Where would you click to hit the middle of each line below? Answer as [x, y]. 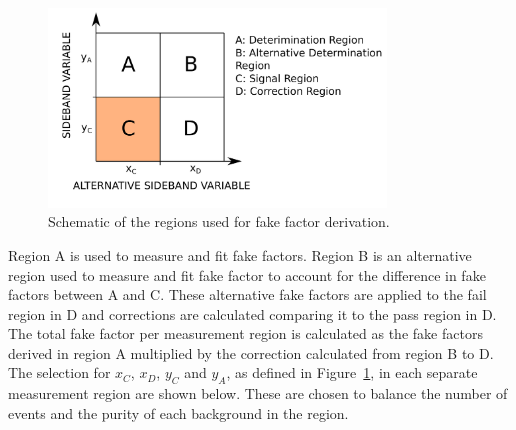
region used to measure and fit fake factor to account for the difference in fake [247, 274]
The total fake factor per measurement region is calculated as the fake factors [245, 333]
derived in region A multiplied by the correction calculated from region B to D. [251, 352]
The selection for [59, 372]
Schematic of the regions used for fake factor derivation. [219, 221]
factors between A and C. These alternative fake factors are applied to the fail [247, 294]
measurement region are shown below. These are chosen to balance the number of [258, 393]
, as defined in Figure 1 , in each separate [352, 372]
